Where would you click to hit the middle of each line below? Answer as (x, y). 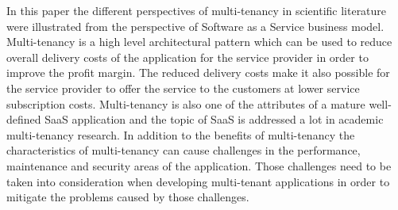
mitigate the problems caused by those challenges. (128, 197)
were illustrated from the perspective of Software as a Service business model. (195, 26)
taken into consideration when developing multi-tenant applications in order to (198, 181)
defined (24, 119)
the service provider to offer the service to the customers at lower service (183, 88)
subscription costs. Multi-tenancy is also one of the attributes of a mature (186, 103)
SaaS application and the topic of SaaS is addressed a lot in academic (214, 119)
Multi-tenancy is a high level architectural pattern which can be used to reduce (199, 42)
